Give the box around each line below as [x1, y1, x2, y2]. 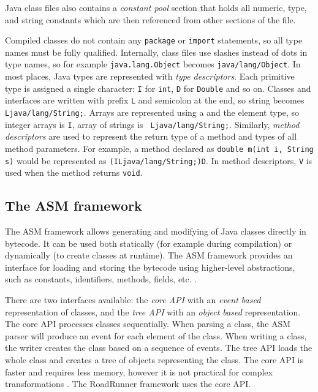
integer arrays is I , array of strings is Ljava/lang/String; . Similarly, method [5, 118, 300, 130]
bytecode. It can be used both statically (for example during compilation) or [5, 236, 292, 249]
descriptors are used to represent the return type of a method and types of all [5, 130, 297, 143]
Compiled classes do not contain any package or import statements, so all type [5, 34, 303, 47]
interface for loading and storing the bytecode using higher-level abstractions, [5, 260, 295, 273]
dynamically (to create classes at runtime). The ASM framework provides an [5, 249, 293, 262]
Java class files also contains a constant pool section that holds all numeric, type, [5, 1, 307, 13]
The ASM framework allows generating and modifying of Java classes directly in [5, 225, 306, 238]
